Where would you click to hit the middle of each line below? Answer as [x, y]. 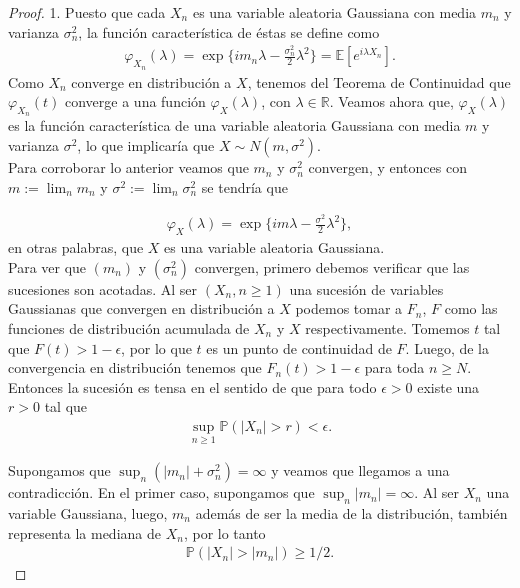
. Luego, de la [447, 347]
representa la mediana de [84, 532]
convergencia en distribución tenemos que [135, 367]
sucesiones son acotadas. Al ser [103, 288]
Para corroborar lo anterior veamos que [128, 167]
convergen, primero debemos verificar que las [332, 266]
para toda [394, 367]
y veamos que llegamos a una [360, 470]
